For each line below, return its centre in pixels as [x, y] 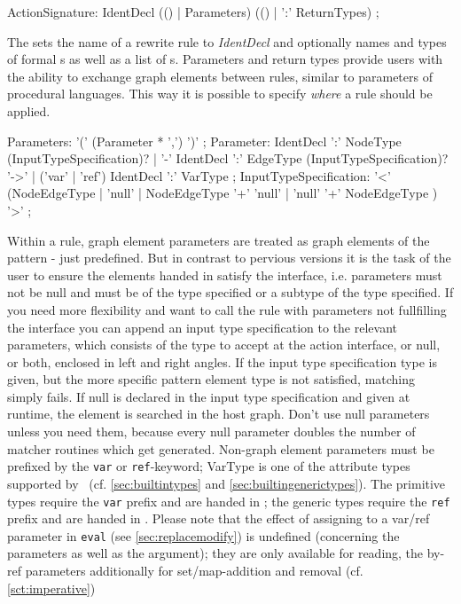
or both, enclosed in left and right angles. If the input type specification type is [222, 361]
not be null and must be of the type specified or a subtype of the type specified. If [230, 292]
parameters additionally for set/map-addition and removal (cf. [194, 570]
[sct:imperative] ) [51, 588]
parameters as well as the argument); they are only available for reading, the [215, 553]
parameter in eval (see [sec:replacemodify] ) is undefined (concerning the [203, 535]
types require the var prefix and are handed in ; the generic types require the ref [229, 501]
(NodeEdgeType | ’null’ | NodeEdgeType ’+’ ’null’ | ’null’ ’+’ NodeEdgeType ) [223, 193]
